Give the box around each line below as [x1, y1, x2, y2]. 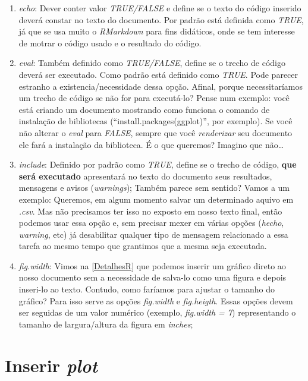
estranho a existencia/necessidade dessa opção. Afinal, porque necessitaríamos [18, 80, 303, 92]
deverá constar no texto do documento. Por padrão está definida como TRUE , [18, 13, 304, 26]
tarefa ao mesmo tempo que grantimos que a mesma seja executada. [18, 240, 267, 252]
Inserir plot [5, 352, 98, 377]
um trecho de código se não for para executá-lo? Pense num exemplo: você [18, 92, 290, 104]
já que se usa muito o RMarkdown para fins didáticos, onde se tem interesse [18, 25, 295, 37]
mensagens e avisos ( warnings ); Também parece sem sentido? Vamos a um [18, 181, 290, 194]
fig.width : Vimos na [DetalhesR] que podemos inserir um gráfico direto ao [18, 259, 286, 272]
